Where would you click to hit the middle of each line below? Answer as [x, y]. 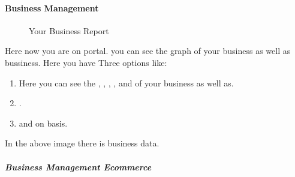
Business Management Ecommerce [78, 166]
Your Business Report [69, 30]
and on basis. [43, 123]
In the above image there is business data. [82, 143]
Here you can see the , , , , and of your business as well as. [126, 82]
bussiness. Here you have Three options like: [86, 62]
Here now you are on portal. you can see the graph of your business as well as [148, 51]
